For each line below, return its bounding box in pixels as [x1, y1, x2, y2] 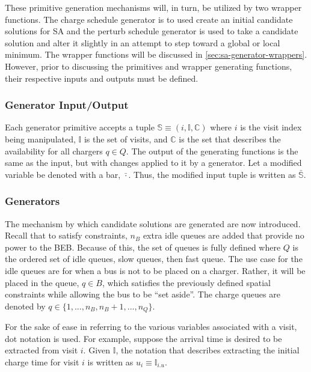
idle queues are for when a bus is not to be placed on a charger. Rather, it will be [5, 264, 306, 276]
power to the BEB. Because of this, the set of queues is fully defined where [5, 240, 281, 253]
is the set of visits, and [84, 132, 168, 145]
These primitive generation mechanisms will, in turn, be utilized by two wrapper [5, 1, 302, 13]
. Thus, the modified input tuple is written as [128, 168, 296, 180]
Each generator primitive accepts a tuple [5, 121, 155, 133]
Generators [5, 194, 60, 209]
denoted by [5, 299, 46, 312]
